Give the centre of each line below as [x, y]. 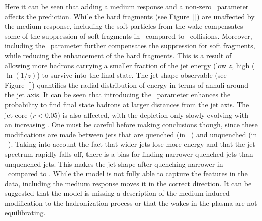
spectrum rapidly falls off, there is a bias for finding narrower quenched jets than [129, 153]
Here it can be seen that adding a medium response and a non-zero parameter [127, 6]
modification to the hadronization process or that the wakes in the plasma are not [131, 203]
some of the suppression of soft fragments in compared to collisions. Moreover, [128, 35]
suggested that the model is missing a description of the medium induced [117, 193]
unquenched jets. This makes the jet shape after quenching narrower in [114, 163]
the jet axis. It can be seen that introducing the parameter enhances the [118, 95]
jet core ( [19, 114]
